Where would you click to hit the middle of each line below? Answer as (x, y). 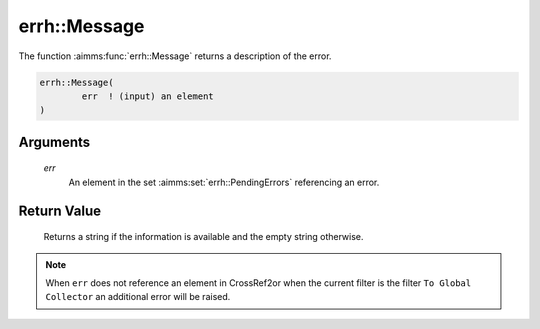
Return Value (60, 210)
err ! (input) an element (147, 96)
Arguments (54, 141)
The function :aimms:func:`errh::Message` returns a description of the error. (175, 56)
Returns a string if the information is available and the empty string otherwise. (203, 237)
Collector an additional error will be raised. (138, 297)
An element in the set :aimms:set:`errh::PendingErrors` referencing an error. (224, 182)
